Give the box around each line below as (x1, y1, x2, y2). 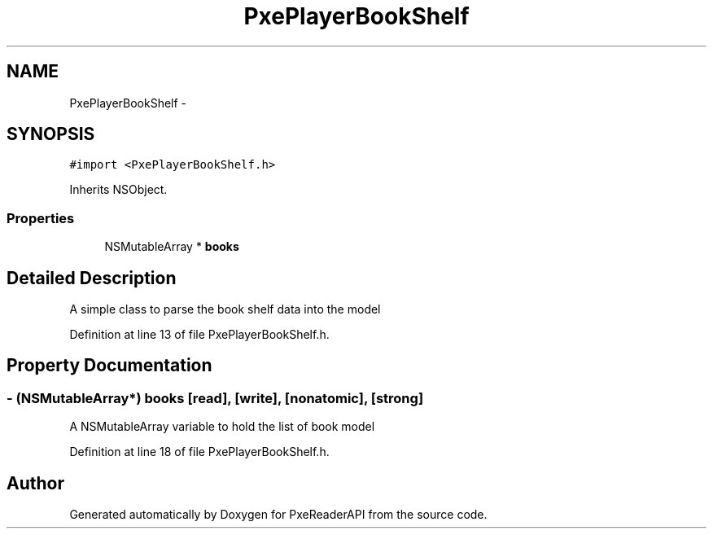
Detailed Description (7, 267, 177, 288)
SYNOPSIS (7, 124, 95, 145)
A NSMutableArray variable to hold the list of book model (69, 419, 375, 434)
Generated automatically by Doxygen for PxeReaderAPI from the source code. (69, 507, 488, 522)
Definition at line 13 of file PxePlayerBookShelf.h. (69, 327, 330, 342)
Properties (7, 209, 75, 226)
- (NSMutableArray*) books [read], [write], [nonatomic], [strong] (7, 389, 424, 406)
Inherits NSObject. (69, 182, 168, 197)
